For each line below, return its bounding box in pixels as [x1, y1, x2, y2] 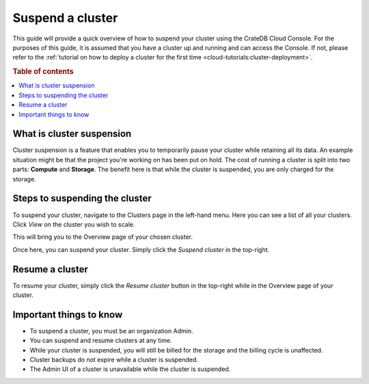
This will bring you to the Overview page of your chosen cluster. [12, 233, 193, 241]
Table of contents [12, 67, 74, 77]
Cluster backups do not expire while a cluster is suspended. [29, 356, 198, 364]
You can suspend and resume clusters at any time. [29, 336, 172, 345]
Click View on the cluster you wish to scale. [12, 220, 135, 229]
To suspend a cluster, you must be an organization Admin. [29, 327, 193, 335]
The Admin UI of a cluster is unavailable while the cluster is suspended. [29, 365, 231, 373]
